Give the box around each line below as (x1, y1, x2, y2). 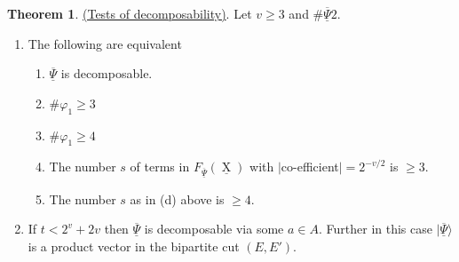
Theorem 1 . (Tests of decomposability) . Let (7, 4, 252, 22)
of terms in (130, 157, 190, 176)
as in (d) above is (130, 189, 225, 208)
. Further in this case (318, 219, 432, 238)
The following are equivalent (28, 34, 182, 52)
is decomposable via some (144, 219, 284, 238)
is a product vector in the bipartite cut (28, 236, 240, 255)
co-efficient (281, 157, 339, 176)
